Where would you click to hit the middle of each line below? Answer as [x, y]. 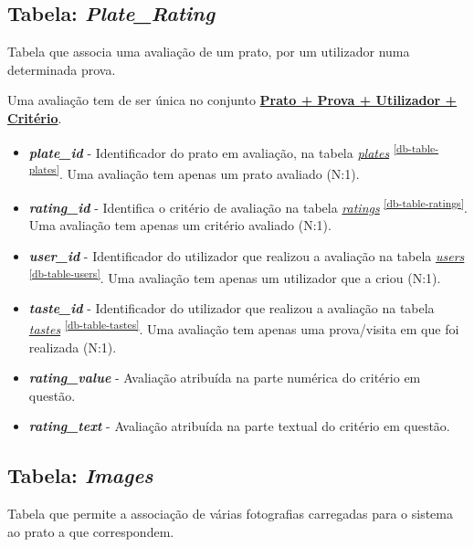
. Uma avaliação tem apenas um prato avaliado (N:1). [209, 173]
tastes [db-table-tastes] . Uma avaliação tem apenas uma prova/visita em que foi [244, 328]
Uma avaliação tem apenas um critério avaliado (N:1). [180, 225]
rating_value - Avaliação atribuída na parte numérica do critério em [225, 378]
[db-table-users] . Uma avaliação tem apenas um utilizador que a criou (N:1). [235, 276]
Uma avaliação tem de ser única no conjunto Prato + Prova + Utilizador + [232, 100]
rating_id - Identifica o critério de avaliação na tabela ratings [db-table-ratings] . [248, 206]
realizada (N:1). [73, 347]
